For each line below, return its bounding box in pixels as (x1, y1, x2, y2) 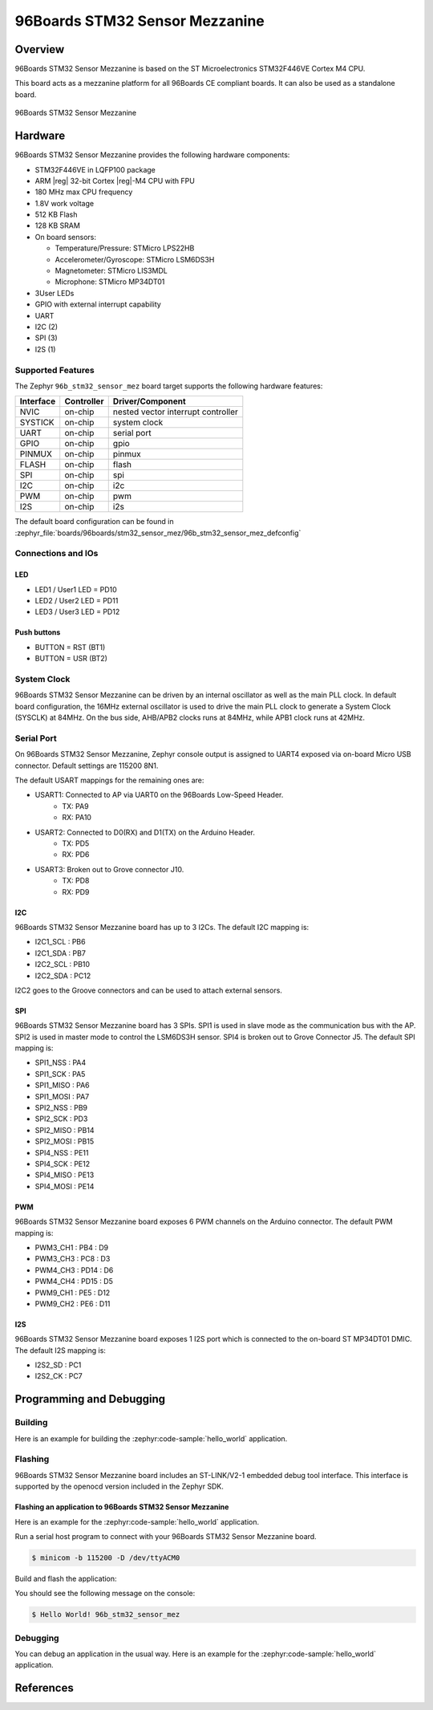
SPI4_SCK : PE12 (34, 1160, 91, 1168)
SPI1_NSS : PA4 (34, 1058, 87, 1067)
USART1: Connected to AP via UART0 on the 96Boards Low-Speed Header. (34, 790, 284, 800)
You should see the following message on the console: (14, 1589, 196, 1598)
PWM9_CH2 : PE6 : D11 (34, 1298, 111, 1308)
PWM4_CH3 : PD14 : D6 (34, 1265, 114, 1275)
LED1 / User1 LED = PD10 (34, 584, 118, 594)
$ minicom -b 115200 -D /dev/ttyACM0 (31, 1553, 180, 1562)
